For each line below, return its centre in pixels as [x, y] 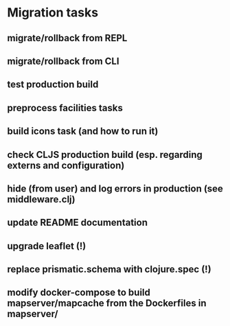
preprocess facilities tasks [65, 108]
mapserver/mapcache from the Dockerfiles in [107, 303]
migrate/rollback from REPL [67, 38]
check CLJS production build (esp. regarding [105, 155]
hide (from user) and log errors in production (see [115, 188]
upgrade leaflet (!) [47, 246]
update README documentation [78, 223]
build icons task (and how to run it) [83, 131]
